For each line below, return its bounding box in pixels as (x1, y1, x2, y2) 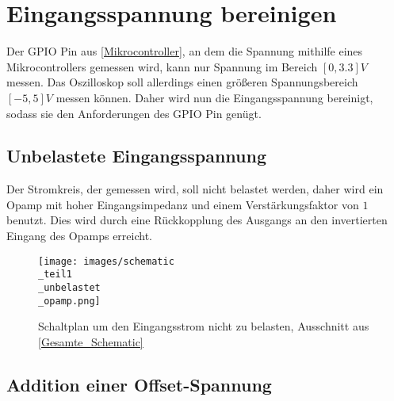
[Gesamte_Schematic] (38, 333, 143, 349)
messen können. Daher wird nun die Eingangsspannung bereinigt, (55, 89, 373, 105)
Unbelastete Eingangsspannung (6, 143, 267, 168)
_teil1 (38, 269, 72, 281)
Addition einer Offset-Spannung (6, 372, 272, 396)
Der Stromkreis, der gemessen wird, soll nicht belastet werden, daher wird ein (6, 181, 384, 197)
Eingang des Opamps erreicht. (6, 227, 152, 244)
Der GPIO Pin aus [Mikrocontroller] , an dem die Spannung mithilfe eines (6, 43, 363, 59)
